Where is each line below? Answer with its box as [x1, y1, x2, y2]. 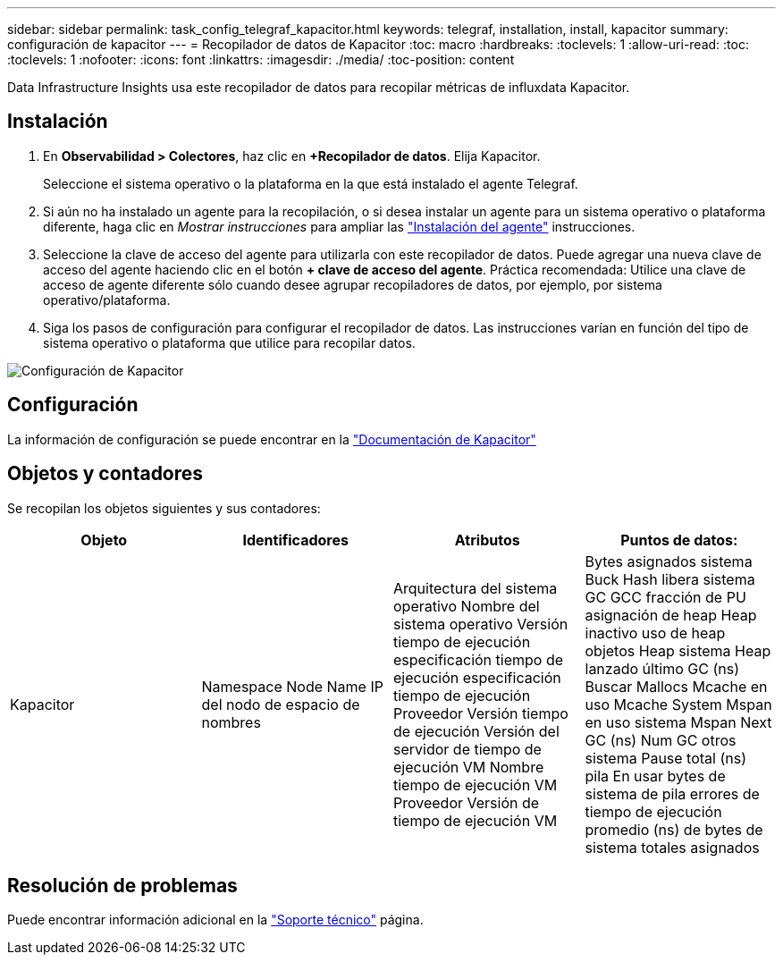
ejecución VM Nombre [393, 757, 544, 776]
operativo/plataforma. [43, 291, 171, 308]
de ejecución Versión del [393, 721, 560, 740]
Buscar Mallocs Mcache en [585, 677, 768, 696]
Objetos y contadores [7, 462, 204, 485]
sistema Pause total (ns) [585, 748, 747, 767]
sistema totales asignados [585, 838, 760, 857]
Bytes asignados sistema [585, 552, 753, 570]
